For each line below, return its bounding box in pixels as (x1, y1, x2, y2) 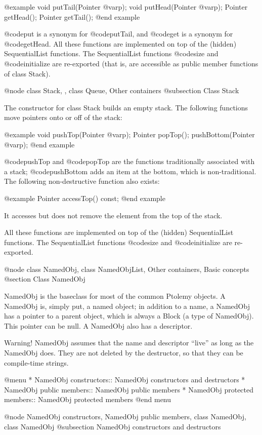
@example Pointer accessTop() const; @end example (4, 192, 165, 203)
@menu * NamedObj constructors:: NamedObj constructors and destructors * (4, 374, 245, 385)
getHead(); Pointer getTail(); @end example (4, 11, 140, 22)
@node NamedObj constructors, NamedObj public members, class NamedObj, (4, 411, 246, 421)
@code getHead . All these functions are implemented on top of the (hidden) (4, 38, 237, 49)
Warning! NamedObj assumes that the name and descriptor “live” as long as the (4, 337, 254, 348)
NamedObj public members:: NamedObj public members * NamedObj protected (4, 384, 254, 394)
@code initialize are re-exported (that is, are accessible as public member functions (4, 58, 258, 68)
